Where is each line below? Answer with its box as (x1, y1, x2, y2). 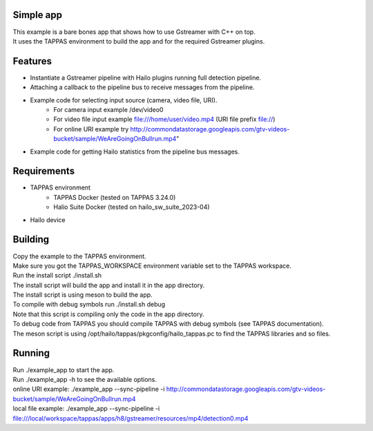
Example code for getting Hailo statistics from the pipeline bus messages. (30, 147, 240, 156)
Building (12, 234, 50, 246)
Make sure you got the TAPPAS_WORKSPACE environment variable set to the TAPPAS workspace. (12, 262, 291, 270)
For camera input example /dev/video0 (53, 105, 164, 113)
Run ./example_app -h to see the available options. (12, 375, 157, 383)
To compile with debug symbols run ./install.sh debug (12, 300, 166, 309)
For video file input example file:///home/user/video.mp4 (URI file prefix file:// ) (53, 115, 276, 124)
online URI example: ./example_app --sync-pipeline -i (12, 385, 165, 394)
